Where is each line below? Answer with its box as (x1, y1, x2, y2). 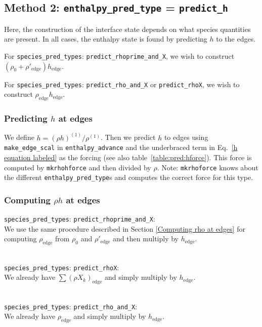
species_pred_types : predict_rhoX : (4, 262, 119, 272)
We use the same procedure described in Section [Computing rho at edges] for (4, 223, 245, 234)
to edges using (164, 132, 208, 142)
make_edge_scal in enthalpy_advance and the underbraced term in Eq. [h (4, 142, 238, 153)
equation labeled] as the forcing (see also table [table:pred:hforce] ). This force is (4, 152, 252, 162)
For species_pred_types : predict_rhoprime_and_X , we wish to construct (4, 50, 235, 61)
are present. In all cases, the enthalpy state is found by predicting (4, 33, 207, 44)
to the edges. (216, 33, 256, 44)
